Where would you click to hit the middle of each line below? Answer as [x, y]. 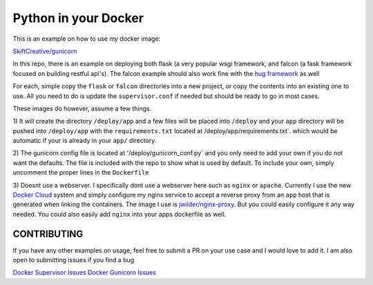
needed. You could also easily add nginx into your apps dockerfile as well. [119, 214]
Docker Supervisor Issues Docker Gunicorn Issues [85, 273]
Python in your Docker [78, 18]
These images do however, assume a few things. [82, 108]
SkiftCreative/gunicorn [45, 51]
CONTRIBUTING [48, 234]
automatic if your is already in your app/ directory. [85, 141]
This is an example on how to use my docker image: [87, 39]
